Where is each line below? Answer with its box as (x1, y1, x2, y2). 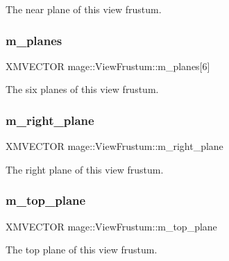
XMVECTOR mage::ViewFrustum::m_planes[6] (6, 58, 210, 73)
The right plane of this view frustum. (6, 162, 164, 176)
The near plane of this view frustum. (6, 2, 162, 16)
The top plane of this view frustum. (6, 242, 158, 257)
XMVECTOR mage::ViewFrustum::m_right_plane (6, 139, 223, 153)
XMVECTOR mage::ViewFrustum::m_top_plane (6, 219, 217, 233)
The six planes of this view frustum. (6, 82, 159, 96)
